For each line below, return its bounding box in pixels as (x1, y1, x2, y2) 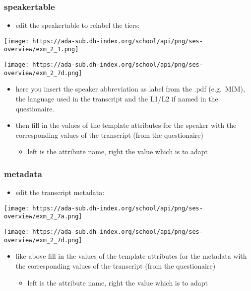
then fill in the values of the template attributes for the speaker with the (15, 120, 237, 130)
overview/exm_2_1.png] (4, 46, 79, 53)
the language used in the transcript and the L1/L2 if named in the (15, 94, 218, 104)
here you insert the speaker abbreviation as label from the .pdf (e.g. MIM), (15, 84, 245, 94)
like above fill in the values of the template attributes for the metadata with (15, 251, 247, 261)
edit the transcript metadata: (15, 187, 105, 197)
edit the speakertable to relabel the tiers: (15, 20, 140, 30)
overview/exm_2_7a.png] (4, 213, 82, 220)
